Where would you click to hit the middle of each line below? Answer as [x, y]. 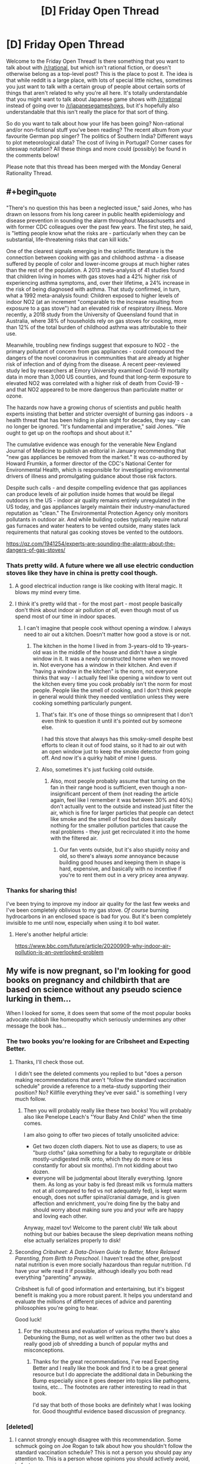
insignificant [65, 794]
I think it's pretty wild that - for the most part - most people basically [99, 604]
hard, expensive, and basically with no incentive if [120, 869]
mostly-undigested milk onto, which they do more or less [102, 1159]
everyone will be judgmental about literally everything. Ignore [107, 1178]
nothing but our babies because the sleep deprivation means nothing [108, 1234]
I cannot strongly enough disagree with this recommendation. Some [98, 1440]
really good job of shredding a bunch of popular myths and [96, 1343]
